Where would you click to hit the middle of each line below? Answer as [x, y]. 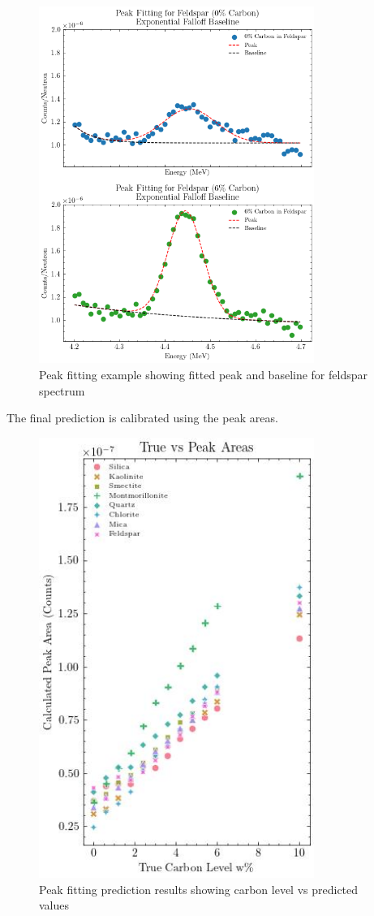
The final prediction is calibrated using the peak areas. [142, 418]
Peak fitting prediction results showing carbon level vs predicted [199, 889]
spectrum [62, 390]
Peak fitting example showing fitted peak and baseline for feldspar [203, 375]
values [54, 905]
